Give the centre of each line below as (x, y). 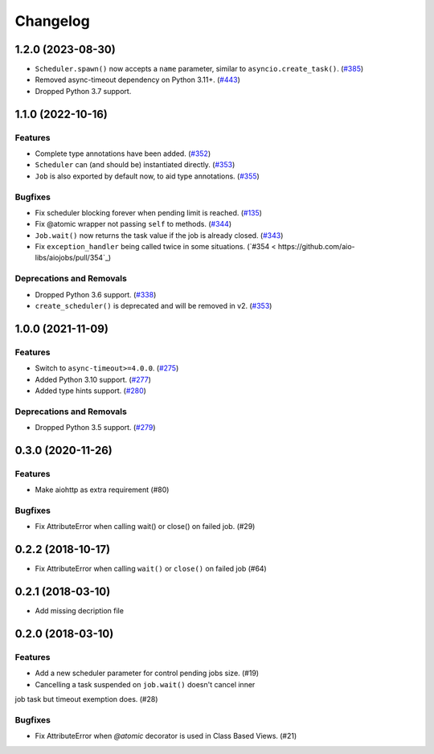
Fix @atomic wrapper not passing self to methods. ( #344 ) (133, 224)
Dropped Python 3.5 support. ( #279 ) (95, 428)
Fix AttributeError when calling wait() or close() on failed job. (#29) (145, 527)
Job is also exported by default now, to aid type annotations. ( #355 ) (147, 176)
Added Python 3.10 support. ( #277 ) (93, 379)
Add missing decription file (80, 611)
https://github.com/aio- (316, 247)
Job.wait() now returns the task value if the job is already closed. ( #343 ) (159, 235)
